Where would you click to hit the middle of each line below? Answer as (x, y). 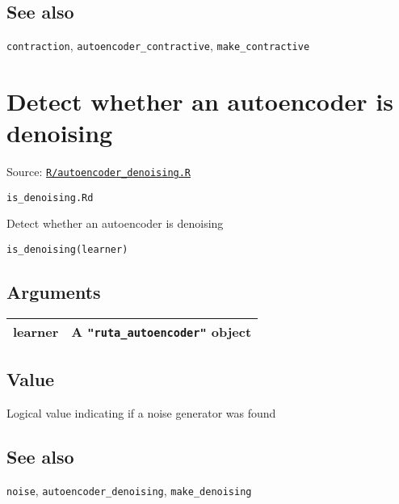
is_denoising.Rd (50, 197)
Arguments (54, 292)
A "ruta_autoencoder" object (162, 331)
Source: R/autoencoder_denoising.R (99, 172)
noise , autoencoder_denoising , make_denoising (129, 490)
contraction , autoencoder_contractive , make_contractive (158, 46)
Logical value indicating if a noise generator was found (141, 413)
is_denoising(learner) (67, 250)
